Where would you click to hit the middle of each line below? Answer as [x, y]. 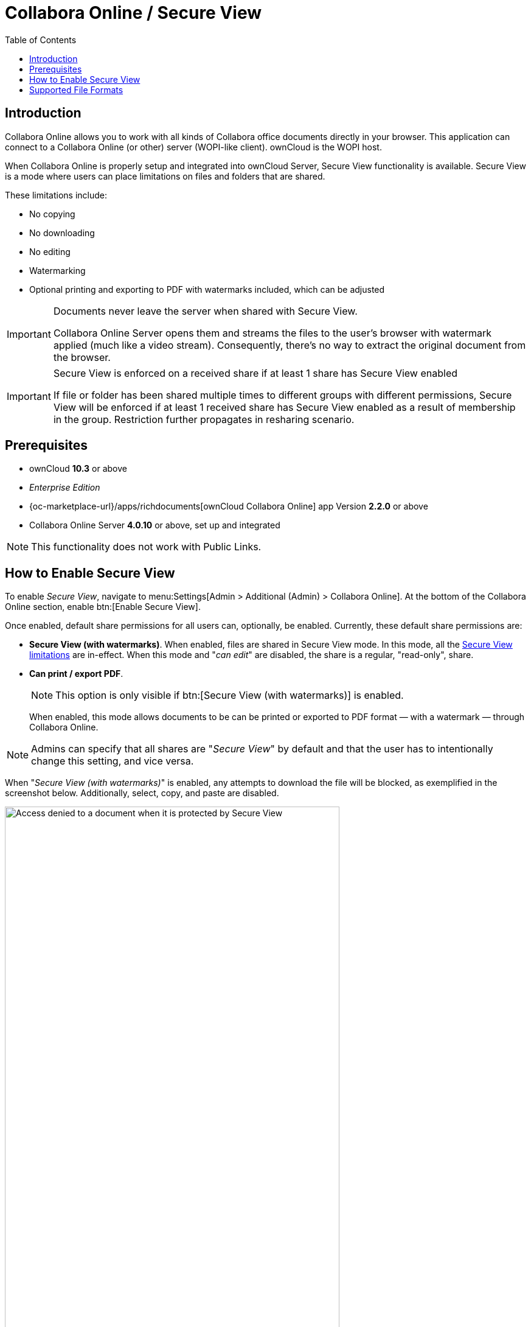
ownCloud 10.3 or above [78, 469]
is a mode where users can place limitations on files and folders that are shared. [165, 176]
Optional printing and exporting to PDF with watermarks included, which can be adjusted [207, 289]
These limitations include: [56, 195]
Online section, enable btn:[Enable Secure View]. [103, 607]
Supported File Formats [76, 89]
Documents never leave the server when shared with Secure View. [205, 311]
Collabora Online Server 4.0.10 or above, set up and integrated [155, 525]
